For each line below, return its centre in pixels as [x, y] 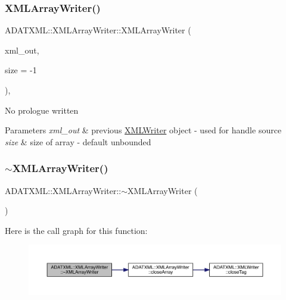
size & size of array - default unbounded [78, 141]
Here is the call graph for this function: [76, 230]
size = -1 [21, 70]
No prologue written [42, 110]
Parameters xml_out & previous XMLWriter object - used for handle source [143, 130]
